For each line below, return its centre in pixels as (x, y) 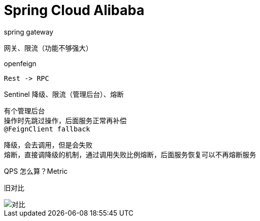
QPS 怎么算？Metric (36, 171)
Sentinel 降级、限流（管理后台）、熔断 (64, 94)
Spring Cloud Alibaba (74, 10)
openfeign (20, 63)
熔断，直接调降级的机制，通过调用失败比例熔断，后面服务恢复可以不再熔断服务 (130, 155)
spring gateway (29, 32)
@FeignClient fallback (47, 129)
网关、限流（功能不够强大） (48, 48)
